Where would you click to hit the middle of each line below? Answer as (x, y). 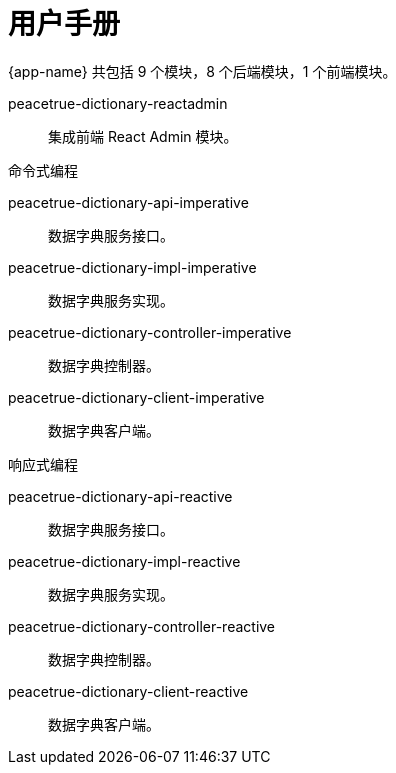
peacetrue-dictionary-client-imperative (136, 397)
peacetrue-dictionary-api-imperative (128, 202)
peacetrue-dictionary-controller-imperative (150, 332)
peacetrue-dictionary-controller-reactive (142, 626)
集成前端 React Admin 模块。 (143, 136)
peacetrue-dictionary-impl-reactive (124, 561)
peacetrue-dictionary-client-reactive (128, 691)
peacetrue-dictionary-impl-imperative (132, 267)
